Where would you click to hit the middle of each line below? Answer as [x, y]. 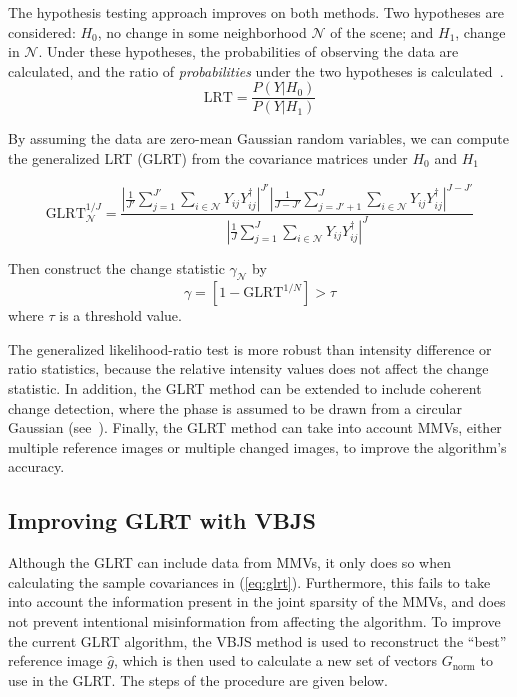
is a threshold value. [120, 315]
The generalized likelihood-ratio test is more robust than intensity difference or [250, 348]
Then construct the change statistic [116, 267]
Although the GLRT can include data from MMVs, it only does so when [229, 562]
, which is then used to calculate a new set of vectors [275, 660]
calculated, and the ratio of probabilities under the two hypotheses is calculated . [256, 70]
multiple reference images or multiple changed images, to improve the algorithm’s [257, 446]
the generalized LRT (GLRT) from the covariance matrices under [208, 158]
